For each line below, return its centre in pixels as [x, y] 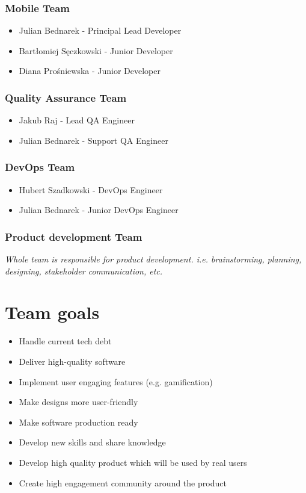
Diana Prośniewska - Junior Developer [90, 71]
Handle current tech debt [65, 341]
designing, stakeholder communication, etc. [84, 271]
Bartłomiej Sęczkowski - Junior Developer [96, 50]
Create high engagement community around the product [123, 482]
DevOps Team [40, 167]
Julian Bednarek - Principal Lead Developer [100, 30]
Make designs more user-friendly [78, 402]
